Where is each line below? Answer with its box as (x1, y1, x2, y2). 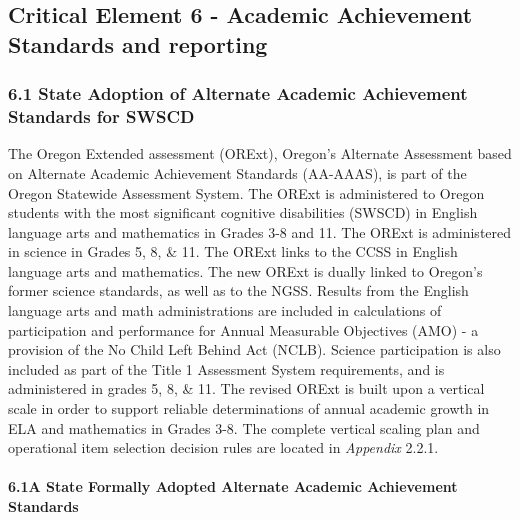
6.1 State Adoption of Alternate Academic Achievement (8, 81, 468, 106)
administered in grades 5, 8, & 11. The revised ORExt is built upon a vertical (8, 378, 485, 399)
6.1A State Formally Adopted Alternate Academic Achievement (8, 476, 458, 497)
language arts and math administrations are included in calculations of (8, 300, 442, 321)
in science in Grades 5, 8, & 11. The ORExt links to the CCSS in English (8, 241, 458, 262)
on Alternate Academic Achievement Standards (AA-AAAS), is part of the (8, 162, 467, 183)
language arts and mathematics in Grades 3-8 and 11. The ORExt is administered (8, 221, 512, 242)
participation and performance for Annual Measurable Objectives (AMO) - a (8, 319, 479, 340)
